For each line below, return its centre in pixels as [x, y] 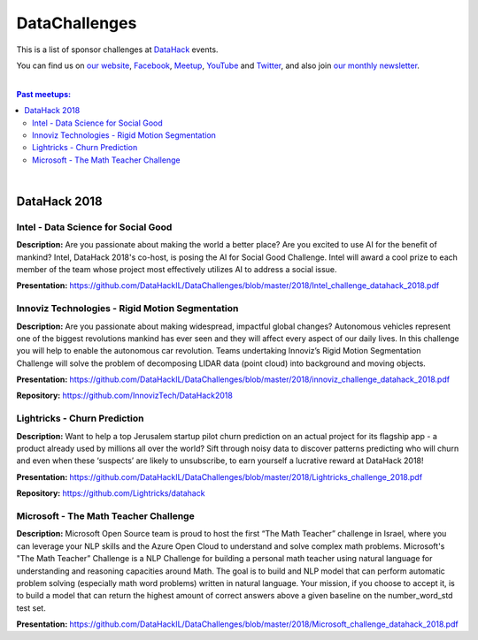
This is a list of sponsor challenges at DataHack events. [117, 50]
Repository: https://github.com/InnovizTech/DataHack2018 [125, 396]
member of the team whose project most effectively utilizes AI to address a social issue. [177, 269]
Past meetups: [43, 94]
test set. [31, 608]
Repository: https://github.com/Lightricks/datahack [111, 493]
